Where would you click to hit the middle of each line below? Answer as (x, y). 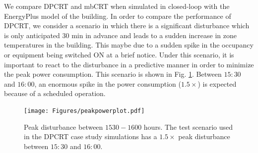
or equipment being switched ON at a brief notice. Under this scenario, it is (119, 54)
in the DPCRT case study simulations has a (91, 136)
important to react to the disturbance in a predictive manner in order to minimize (129, 64)
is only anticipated (32, 35)
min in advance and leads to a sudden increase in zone (154, 35)
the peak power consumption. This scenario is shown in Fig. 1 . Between (113, 74)
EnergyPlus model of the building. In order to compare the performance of (118, 16)
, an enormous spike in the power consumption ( (108, 83)
